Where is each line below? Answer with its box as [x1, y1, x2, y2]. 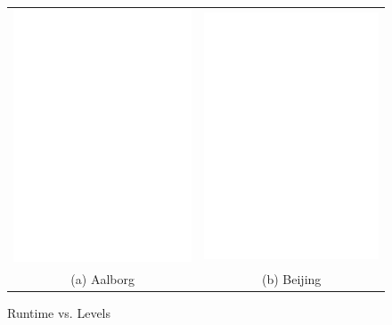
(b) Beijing [262, 270, 322, 288]
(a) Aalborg [70, 270, 135, 288]
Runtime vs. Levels [7, 304, 111, 322]
